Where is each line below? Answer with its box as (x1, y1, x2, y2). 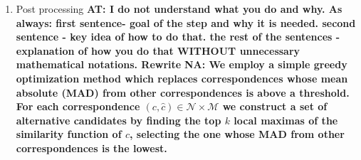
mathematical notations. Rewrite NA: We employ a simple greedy (16, 57, 347, 72)
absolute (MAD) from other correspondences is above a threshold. (16, 85, 350, 100)
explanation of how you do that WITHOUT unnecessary (16, 43, 300, 58)
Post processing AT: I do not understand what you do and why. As (16, 1, 342, 16)
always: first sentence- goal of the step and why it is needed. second (16, 15, 356, 30)
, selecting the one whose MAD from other (130, 127, 345, 142)
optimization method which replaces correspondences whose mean (16, 70, 348, 85)
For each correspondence (16, 99, 140, 114)
